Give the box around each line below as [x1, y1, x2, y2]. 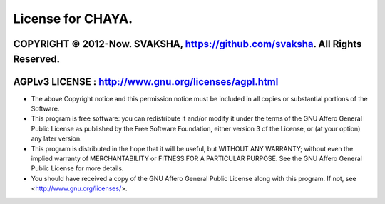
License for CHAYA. [13, 11, 133, 26]
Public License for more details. [31, 164, 124, 173]
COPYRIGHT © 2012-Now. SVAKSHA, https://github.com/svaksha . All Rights [13, 38, 362, 50]
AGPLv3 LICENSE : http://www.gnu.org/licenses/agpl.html [13, 76, 279, 88]
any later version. [31, 134, 82, 143]
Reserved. [13, 53, 61, 65]
